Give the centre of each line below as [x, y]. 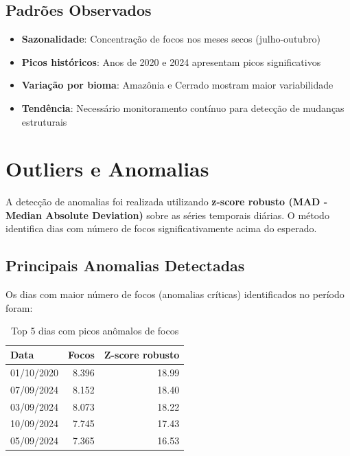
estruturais [44, 121]
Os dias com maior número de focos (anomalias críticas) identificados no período [175, 294]
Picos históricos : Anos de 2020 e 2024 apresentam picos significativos [171, 61]
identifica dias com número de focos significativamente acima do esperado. [161, 228]
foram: [19, 307]
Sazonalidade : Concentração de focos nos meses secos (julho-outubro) [171, 39]
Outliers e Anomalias [107, 169]
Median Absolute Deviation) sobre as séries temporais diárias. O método [167, 215]
